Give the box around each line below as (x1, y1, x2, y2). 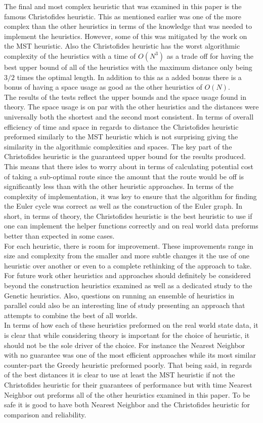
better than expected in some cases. (4, 230, 115, 241)
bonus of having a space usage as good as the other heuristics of (4, 82, 202, 92)
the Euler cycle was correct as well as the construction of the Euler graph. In (4, 201, 243, 211)
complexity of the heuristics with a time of (4, 50, 136, 61)
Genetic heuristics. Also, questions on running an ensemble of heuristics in (4, 290, 235, 300)
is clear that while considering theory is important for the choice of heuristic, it (4, 330, 250, 340)
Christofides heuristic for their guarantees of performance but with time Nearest (4, 379, 252, 390)
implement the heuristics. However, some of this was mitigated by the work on (4, 30, 247, 41)
